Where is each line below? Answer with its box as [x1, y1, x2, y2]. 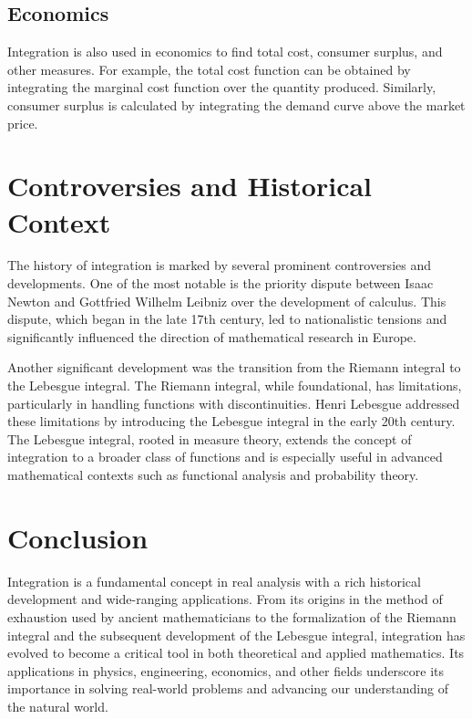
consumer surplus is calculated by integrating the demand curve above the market [7, 95, 466, 114]
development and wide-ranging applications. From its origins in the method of [7, 589, 443, 609]
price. [7, 113, 38, 132]
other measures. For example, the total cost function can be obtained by [7, 59, 411, 78]
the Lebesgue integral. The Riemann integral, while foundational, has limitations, [7, 376, 462, 395]
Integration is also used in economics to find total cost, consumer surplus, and [7, 42, 443, 61]
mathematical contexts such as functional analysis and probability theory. [7, 465, 419, 485]
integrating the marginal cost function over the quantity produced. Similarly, [7, 78, 436, 97]
